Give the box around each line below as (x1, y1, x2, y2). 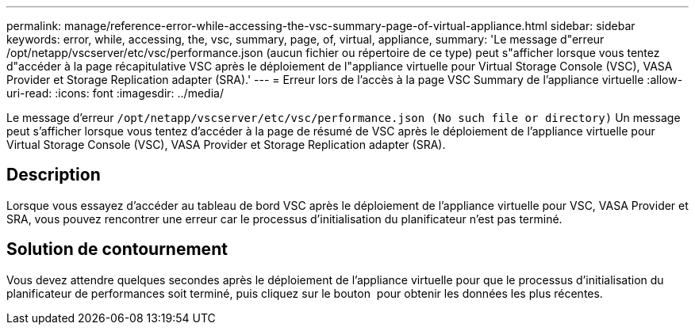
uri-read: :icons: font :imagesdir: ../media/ (6, 86, 224, 100)
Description (6, 165, 101, 185)
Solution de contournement (6, 239, 228, 260)
